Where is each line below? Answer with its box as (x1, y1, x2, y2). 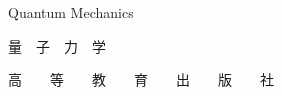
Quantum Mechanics (8, 2, 134, 22)
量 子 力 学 (8, 35, 106, 56)
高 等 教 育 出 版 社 (8, 69, 274, 90)
